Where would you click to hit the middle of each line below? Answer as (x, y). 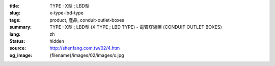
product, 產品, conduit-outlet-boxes (87, 20)
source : (18, 48)
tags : (15, 20)
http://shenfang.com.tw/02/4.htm (85, 48)
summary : (21, 27)
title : (15, 6)
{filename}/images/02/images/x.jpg (87, 55)
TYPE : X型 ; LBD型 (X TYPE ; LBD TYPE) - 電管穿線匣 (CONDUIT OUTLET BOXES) (136, 27)
